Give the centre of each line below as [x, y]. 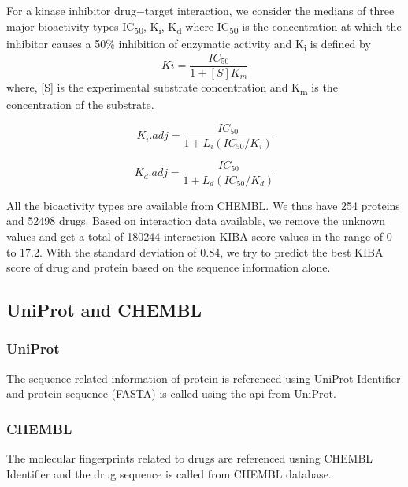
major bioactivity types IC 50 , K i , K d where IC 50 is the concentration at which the [204, 27]
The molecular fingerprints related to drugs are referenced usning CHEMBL [190, 458]
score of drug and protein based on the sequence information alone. [169, 267]
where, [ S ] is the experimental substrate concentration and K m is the [172, 88]
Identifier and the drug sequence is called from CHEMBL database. [169, 473]
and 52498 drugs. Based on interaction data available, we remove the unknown [196, 221]
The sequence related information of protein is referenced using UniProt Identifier [204, 378]
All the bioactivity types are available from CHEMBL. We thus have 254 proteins [203, 205]
